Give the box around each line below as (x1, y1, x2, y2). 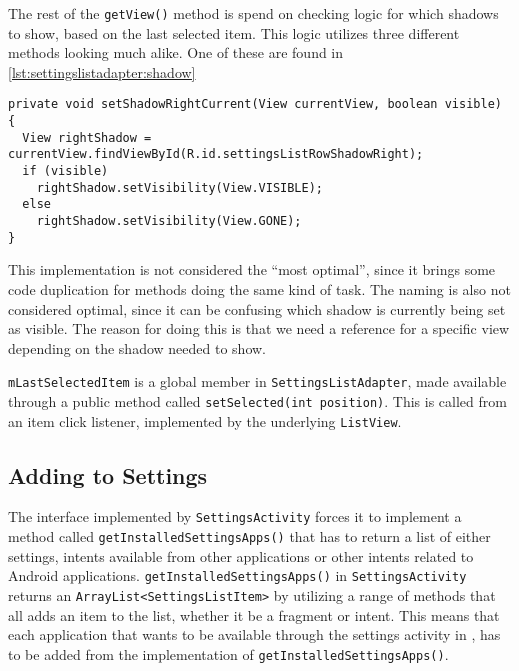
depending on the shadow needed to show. (8, 337, 266, 358)
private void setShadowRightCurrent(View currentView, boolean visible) (8, 97, 502, 112)
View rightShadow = (22, 130, 152, 145)
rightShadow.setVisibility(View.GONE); (36, 214, 302, 229)
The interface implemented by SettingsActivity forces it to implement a (8, 506, 462, 527)
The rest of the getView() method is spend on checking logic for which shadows (8, 3, 499, 23)
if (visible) (22, 164, 109, 179)
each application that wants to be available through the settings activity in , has (8, 624, 501, 645)
